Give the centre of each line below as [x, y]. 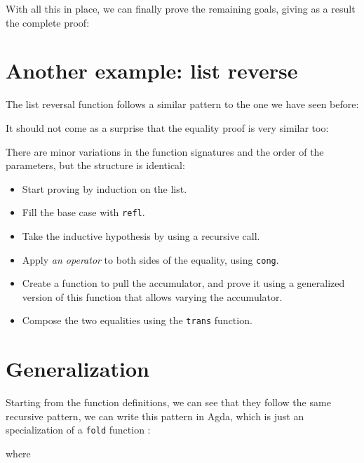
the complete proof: [48, 22]
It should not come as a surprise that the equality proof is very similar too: [167, 127]
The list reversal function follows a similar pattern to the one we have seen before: [182, 104]
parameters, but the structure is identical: [95, 165]
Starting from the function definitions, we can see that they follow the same [168, 402]
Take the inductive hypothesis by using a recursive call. [141, 235]
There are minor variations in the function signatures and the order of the [165, 151]
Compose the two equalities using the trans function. [137, 320]
